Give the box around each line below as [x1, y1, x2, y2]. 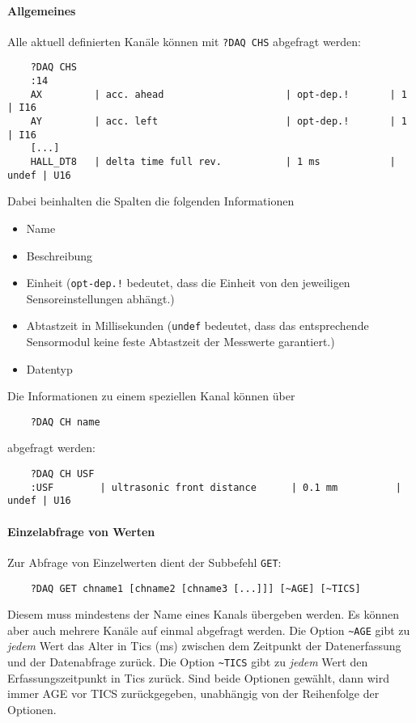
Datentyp [26, 360, 73, 377]
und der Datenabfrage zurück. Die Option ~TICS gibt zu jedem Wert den [7, 653, 368, 670]
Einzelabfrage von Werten [7, 522, 155, 539]
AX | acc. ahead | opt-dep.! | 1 [30, 88, 407, 100]
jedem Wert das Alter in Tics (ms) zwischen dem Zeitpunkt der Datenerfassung [7, 637, 401, 654]
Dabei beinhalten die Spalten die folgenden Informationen [7, 192, 295, 209]
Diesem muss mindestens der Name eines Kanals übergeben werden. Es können [7, 606, 400, 623]
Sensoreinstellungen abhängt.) [26, 290, 175, 307]
